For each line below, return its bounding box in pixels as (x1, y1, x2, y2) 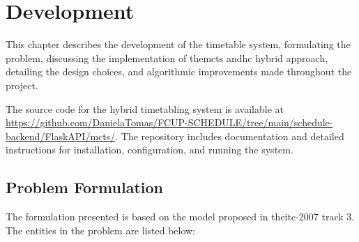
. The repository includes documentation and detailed (115, 128, 344, 143)
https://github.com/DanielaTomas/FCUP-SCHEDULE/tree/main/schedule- (6, 115, 333, 130)
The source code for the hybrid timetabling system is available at (6, 101, 284, 116)
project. (6, 77, 38, 92)
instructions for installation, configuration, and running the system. (6, 142, 293, 157)
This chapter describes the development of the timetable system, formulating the (6, 37, 351, 52)
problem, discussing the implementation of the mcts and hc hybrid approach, (6, 50, 328, 65)
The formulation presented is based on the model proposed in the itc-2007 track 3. (6, 209, 355, 224)
